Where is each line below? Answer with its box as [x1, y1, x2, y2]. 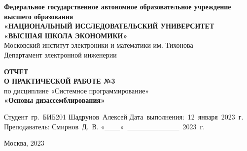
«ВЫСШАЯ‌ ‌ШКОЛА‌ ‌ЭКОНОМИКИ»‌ [4, 30, 128, 40]
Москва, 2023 [4, 138, 44, 148]
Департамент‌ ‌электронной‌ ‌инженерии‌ [4, 49, 117, 60]
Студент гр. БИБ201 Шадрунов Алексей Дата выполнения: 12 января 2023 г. [4, 111, 244, 121]
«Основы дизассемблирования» [4, 95, 105, 105]
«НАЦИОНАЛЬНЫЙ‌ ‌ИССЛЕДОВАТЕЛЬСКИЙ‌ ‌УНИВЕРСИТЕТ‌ [4, 21, 214, 31]
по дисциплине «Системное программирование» [4, 85, 149, 95]
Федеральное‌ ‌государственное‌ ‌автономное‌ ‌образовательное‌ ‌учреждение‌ [4, 1, 231, 11]
